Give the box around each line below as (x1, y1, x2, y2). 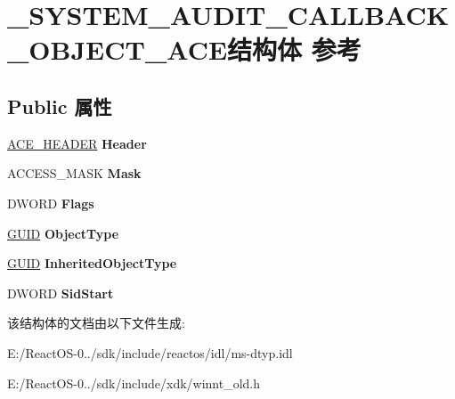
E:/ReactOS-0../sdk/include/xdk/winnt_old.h (7, 373, 261, 392)
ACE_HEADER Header (7, 134, 147, 152)
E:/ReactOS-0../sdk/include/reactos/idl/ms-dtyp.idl (7, 343, 293, 362)
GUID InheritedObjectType (7, 254, 177, 273)
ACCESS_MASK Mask (7, 164, 142, 183)
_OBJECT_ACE (7, 31, 228, 68)
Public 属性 (7, 92, 112, 119)
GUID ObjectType (7, 224, 119, 242)
